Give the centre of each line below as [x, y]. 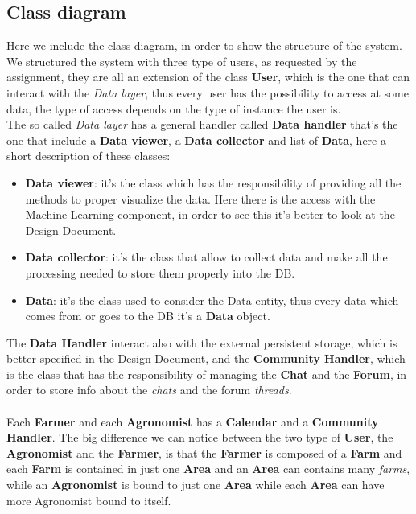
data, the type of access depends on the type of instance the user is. [174, 108]
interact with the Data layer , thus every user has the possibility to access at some [208, 92]
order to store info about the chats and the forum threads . [149, 390]
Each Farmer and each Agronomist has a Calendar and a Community [193, 421]
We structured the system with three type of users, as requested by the [182, 61]
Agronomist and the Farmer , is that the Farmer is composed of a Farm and [204, 452]
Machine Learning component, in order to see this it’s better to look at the [210, 214]
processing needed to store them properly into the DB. [160, 272]
